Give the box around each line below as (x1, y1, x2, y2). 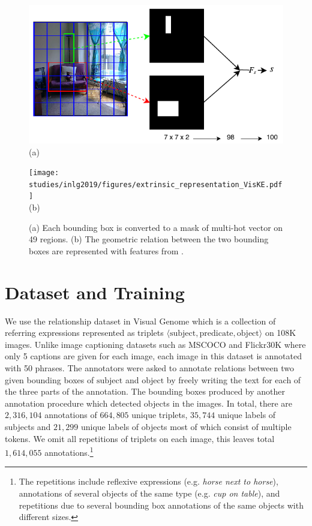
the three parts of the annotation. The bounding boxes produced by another (5, 385, 286, 398)
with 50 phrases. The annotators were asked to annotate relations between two (5, 361, 294, 374)
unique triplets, (131, 408, 188, 421)
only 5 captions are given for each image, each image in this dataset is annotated (5, 350, 302, 362)
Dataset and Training (5, 279, 185, 304)
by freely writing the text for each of (166, 373, 301, 386)
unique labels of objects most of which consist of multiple (80, 420, 292, 432)
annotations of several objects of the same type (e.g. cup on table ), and (19, 486, 280, 499)
